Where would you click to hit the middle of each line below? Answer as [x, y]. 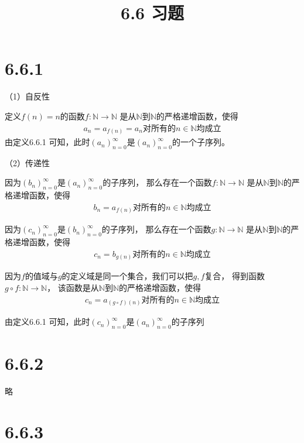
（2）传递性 [27, 162]
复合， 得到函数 [235, 276]
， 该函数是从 [73, 287]
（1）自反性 [27, 96]
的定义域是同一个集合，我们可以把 [127, 276]
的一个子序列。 [201, 142]
